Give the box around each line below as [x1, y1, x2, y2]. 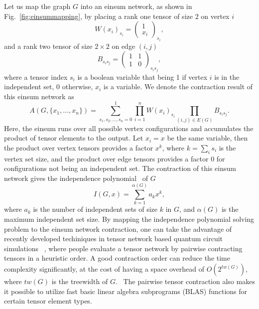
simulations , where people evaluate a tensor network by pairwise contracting [4, 243, 243, 253]
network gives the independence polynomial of [4, 172, 148, 183]
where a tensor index [4, 71, 68, 82]
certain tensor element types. [4, 296, 92, 306]
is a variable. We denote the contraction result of [103, 81, 253, 92]
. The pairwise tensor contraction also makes [115, 276, 255, 287]
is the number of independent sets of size [33, 204, 158, 214]
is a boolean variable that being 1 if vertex [77, 71, 208, 82]
